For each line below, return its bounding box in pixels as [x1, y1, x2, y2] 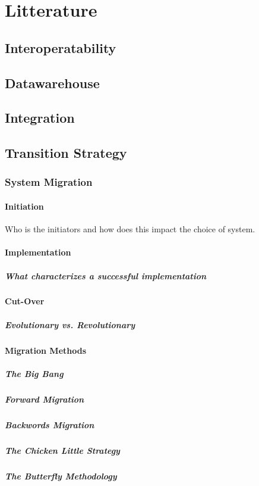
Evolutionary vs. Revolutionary [5, 318, 135, 331]
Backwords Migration [5, 418, 94, 431]
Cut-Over [5, 295, 45, 307]
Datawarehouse [5, 73, 100, 92]
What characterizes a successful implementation [5, 269, 207, 282]
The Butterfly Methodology [5, 469, 117, 482]
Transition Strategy [5, 144, 127, 162]
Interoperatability [5, 38, 116, 57]
